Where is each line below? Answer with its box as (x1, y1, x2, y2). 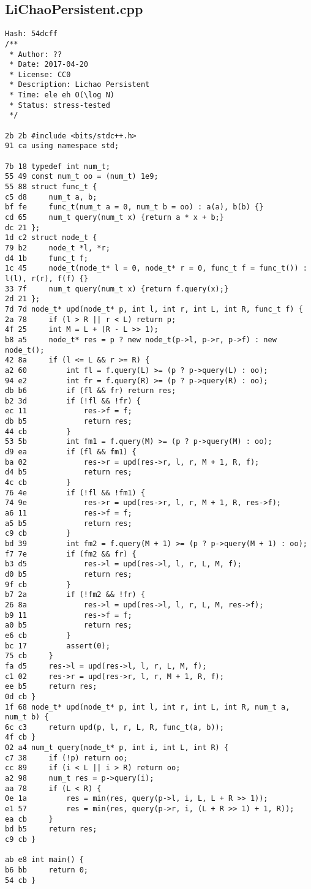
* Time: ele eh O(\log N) (9, 91, 114, 100)
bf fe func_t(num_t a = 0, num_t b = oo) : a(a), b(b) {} (5, 203, 264, 212)
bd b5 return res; (5, 825, 97, 834)
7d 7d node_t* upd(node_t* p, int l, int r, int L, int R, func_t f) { (5, 304, 303, 313)
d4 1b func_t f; (5, 253, 89, 263)
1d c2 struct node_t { (5, 233, 97, 242)
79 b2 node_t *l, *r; (5, 243, 110, 252)
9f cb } (5, 580, 71, 589)
